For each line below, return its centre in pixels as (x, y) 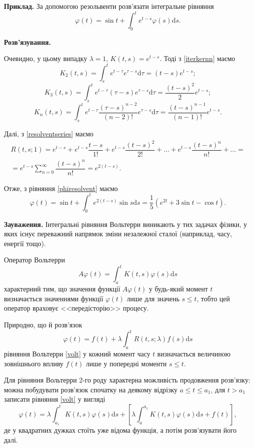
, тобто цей (213, 298)
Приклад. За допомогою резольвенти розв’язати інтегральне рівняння (109, 6)
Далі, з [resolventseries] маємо (49, 133)
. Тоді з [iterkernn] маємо (197, 58)
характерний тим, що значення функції (62, 289)
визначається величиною (194, 353)
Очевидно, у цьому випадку (46, 58)
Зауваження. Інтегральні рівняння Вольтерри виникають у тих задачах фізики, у (126, 224)
